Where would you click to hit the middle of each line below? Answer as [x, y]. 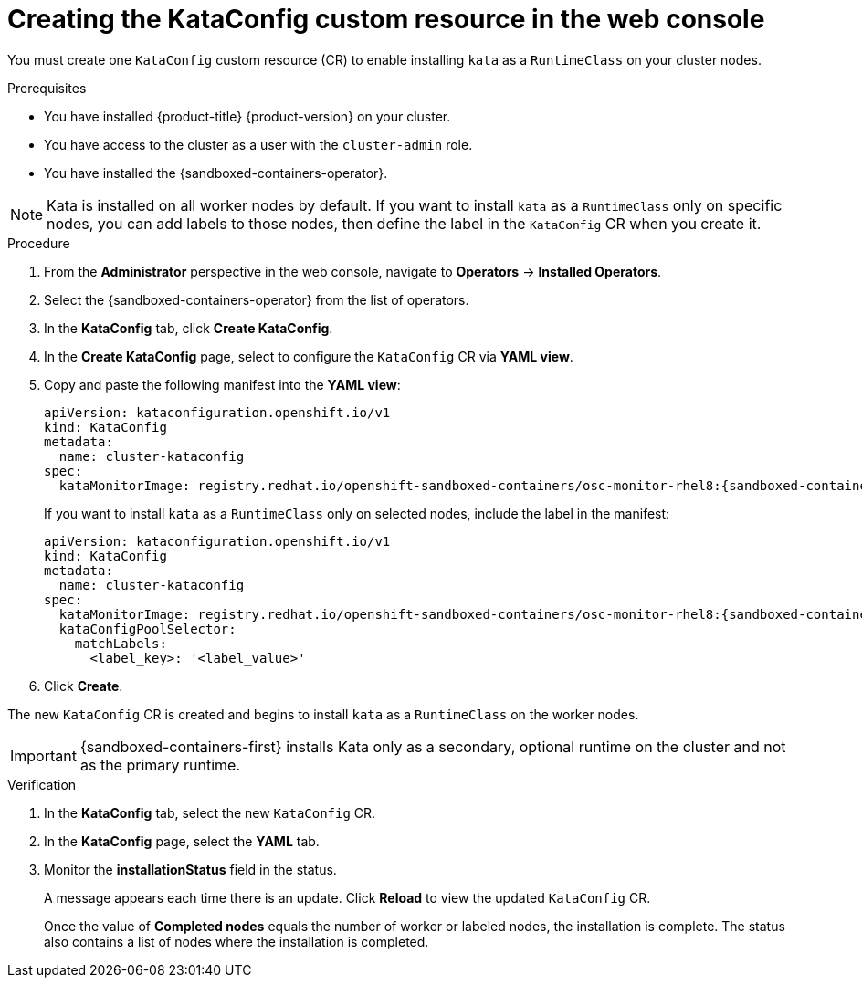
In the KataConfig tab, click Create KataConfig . [189, 328]
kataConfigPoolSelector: [147, 629]
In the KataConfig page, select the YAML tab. [182, 841]
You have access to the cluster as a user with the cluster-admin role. [258, 144]
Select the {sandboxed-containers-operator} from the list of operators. [257, 299]
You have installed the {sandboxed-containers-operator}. [216, 173]
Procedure [39, 243]
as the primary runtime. [160, 765]
